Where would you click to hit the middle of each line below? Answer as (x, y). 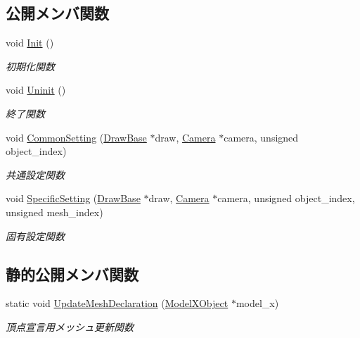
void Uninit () (36, 90)
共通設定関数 (35, 174)
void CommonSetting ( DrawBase (76, 137)
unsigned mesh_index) (54, 212)
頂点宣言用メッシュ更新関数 (70, 326)
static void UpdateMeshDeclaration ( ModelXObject (117, 303)
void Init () (30, 43)
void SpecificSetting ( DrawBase (73, 198)
